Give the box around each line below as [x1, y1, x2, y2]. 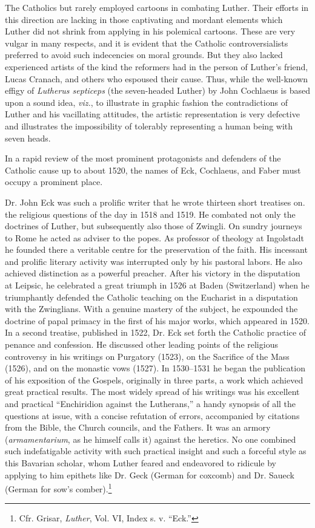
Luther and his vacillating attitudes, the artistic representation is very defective [5, 108, 300, 120]
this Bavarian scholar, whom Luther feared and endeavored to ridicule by [5, 456, 277, 469]
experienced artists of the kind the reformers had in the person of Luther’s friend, [5, 60, 308, 73]
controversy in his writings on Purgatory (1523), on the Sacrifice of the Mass [5, 350, 290, 362]
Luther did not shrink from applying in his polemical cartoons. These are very [5, 25, 296, 37]
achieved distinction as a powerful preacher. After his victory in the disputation [5, 267, 300, 279]
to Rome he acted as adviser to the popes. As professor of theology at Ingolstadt [5, 231, 304, 244]
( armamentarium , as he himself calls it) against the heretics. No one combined [5, 432, 296, 445]
